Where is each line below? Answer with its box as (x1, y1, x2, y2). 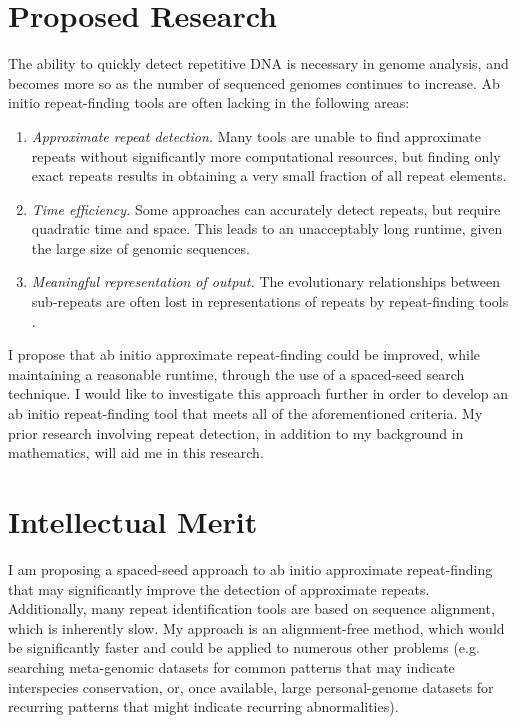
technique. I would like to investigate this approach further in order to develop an (8, 383, 509, 404)
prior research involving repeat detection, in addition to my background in (8, 422, 464, 443)
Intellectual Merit (8, 501, 258, 541)
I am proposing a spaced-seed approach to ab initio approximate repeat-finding (8, 558, 493, 579)
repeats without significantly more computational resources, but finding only (31, 145, 501, 166)
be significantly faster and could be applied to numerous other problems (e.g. (8, 637, 480, 658)
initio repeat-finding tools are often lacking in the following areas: (8, 92, 410, 113)
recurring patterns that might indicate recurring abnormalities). (8, 696, 399, 717)
